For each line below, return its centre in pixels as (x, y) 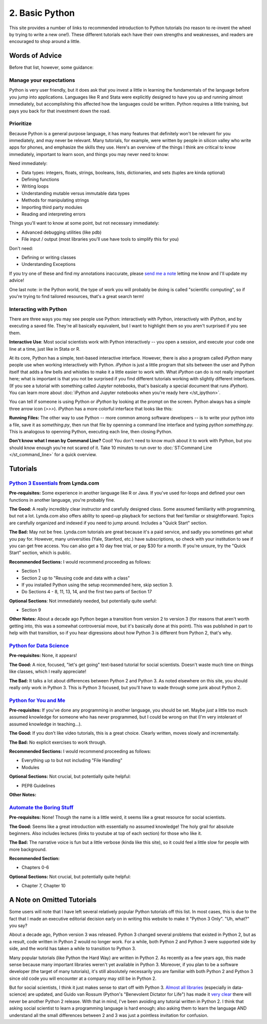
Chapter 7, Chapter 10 (44, 886)
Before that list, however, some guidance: (51, 67)
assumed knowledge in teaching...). (45, 724)
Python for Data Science (39, 646)
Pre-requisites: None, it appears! (43, 656)
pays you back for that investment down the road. (60, 111)
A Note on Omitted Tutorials (53, 900)
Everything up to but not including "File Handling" (72, 761)
